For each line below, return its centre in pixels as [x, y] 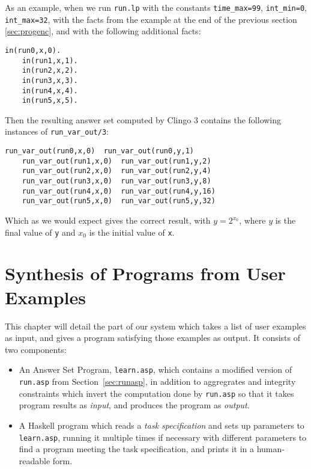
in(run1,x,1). [50, 60]
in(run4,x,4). [50, 90]
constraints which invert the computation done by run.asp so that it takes [156, 393]
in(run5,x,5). [50, 101]
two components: [36, 349]
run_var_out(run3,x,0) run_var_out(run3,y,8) [116, 181]
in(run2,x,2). [50, 71]
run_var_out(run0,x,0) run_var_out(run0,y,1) [99, 151]
